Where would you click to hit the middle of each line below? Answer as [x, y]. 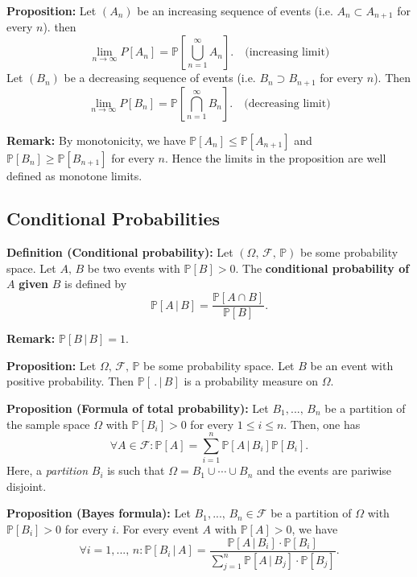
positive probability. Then [70, 381]
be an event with [352, 365]
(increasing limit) [287, 53]
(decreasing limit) [287, 103]
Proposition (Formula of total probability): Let [138, 408]
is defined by [96, 284]
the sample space [48, 424]
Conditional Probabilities [114, 218]
